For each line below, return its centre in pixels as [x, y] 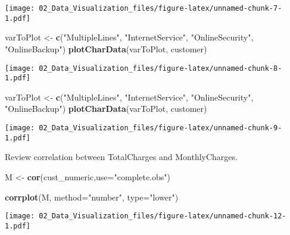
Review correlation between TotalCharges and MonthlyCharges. [121, 157]
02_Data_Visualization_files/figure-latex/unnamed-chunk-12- [163, 216]
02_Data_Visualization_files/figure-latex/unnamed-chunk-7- [160, 8]
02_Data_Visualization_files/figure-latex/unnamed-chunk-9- [160, 128]
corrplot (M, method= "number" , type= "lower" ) [92, 197]
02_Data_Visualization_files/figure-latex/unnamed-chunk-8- [160, 68]
